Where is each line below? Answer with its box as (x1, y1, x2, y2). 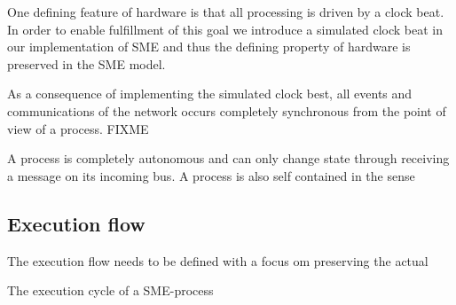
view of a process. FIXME (7, 119, 149, 137)
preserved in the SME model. (7, 54, 166, 73)
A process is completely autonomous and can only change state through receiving (7, 149, 450, 168)
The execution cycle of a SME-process (7, 281, 214, 300)
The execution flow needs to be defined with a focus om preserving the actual (7, 251, 428, 270)
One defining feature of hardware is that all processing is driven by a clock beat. (7, 3, 444, 20)
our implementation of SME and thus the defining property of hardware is (7, 37, 411, 56)
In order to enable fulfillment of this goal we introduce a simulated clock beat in (7, 20, 444, 38)
